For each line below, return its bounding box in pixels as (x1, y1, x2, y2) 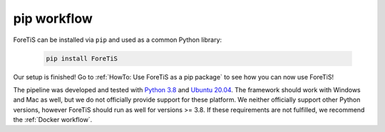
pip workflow (13, 11, 93, 26)
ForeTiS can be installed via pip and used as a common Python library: (13, 35, 222, 44)
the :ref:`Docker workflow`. (13, 116, 93, 124)
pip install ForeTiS (46, 54, 118, 62)
